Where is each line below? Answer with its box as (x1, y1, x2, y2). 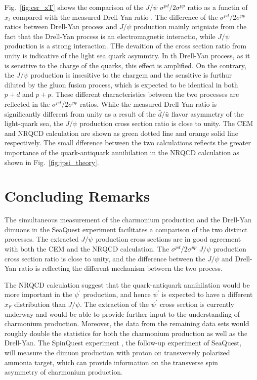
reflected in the (4, 98, 50, 109)
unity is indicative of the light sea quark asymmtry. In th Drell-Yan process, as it (4, 50, 250, 60)
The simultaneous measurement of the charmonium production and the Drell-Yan (4, 214, 252, 225)
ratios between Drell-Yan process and (4, 21, 118, 32)
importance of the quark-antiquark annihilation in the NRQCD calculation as (4, 147, 240, 157)
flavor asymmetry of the (171, 108, 244, 119)
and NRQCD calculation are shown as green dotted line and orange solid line (4, 127, 238, 138)
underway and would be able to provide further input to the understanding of (4, 308, 240, 319)
